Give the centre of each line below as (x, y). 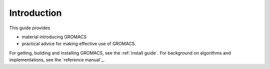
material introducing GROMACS (54, 37)
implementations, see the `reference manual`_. (57, 60)
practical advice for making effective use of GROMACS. (79, 44)
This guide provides (30, 28)
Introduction (35, 13)
